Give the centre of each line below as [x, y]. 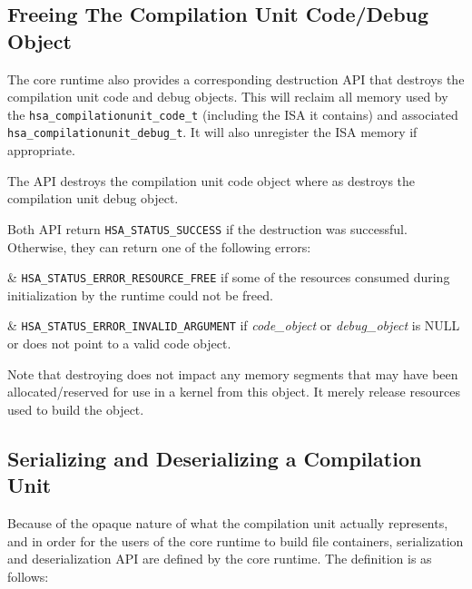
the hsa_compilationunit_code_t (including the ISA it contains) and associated [233, 114]
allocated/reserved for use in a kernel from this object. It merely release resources [234, 392]
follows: [28, 576]
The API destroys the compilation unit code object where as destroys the [211, 180]
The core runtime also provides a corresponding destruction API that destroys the [236, 79]
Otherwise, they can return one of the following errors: [159, 246]
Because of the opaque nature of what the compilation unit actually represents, [228, 523]
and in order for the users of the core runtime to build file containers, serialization [236, 540]
